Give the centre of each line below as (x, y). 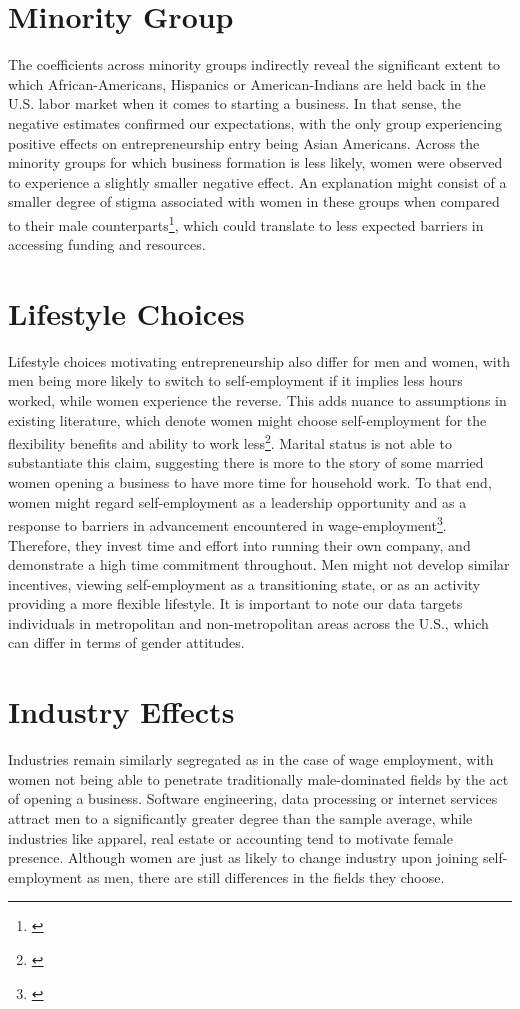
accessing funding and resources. (107, 244)
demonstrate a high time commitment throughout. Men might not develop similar (259, 564)
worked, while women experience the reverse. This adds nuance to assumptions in (257, 400)
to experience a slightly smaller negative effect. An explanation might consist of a (257, 181)
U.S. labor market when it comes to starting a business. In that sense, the (234, 103)
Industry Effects (121, 711)
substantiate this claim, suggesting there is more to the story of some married (246, 462)
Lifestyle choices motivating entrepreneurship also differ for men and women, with (259, 360)
